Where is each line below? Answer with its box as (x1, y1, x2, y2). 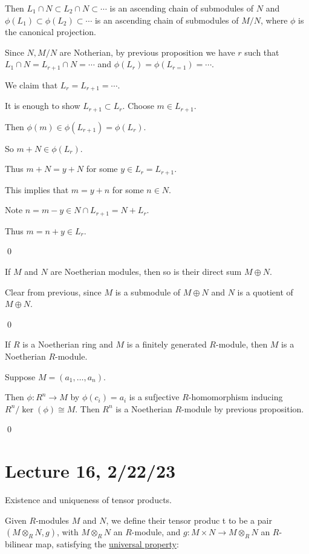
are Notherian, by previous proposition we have (59, 45, 235, 58)
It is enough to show (5, 99, 80, 112)
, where (261, 13, 288, 26)
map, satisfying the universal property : (35, 538, 179, 550)
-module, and (131, 526, 181, 538)
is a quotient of (237, 285, 293, 298)
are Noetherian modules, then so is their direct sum (50, 265, 242, 278)
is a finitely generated (126, 338, 207, 351)
